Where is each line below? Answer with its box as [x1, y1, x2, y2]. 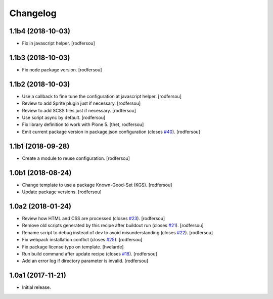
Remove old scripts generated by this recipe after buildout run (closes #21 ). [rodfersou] [22, 223, 204, 229]
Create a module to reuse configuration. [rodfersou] [22, 155, 130, 161]
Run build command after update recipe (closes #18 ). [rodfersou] [22, 250, 158, 257]
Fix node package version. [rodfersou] [22, 66, 102, 73]
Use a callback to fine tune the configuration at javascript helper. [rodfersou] [22, 93, 182, 99]
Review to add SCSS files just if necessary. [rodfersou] [22, 107, 136, 113]
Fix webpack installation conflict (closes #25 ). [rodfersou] [22, 237, 143, 243]
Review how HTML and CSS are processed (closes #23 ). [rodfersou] [22, 215, 165, 221]
